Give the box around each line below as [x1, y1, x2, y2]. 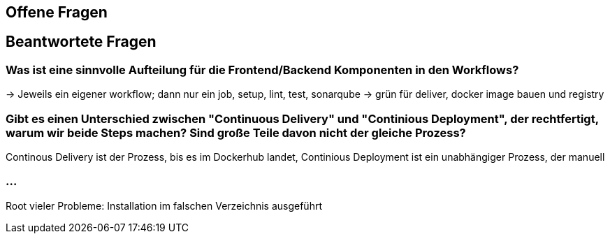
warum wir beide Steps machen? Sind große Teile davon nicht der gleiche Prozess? [6, 125, 466, 140]
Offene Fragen [6, 3, 108, 21]
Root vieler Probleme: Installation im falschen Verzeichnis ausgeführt [6, 199, 322, 212]
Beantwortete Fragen [6, 33, 157, 51]
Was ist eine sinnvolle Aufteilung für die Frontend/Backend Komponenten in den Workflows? [6, 62, 519, 77]
